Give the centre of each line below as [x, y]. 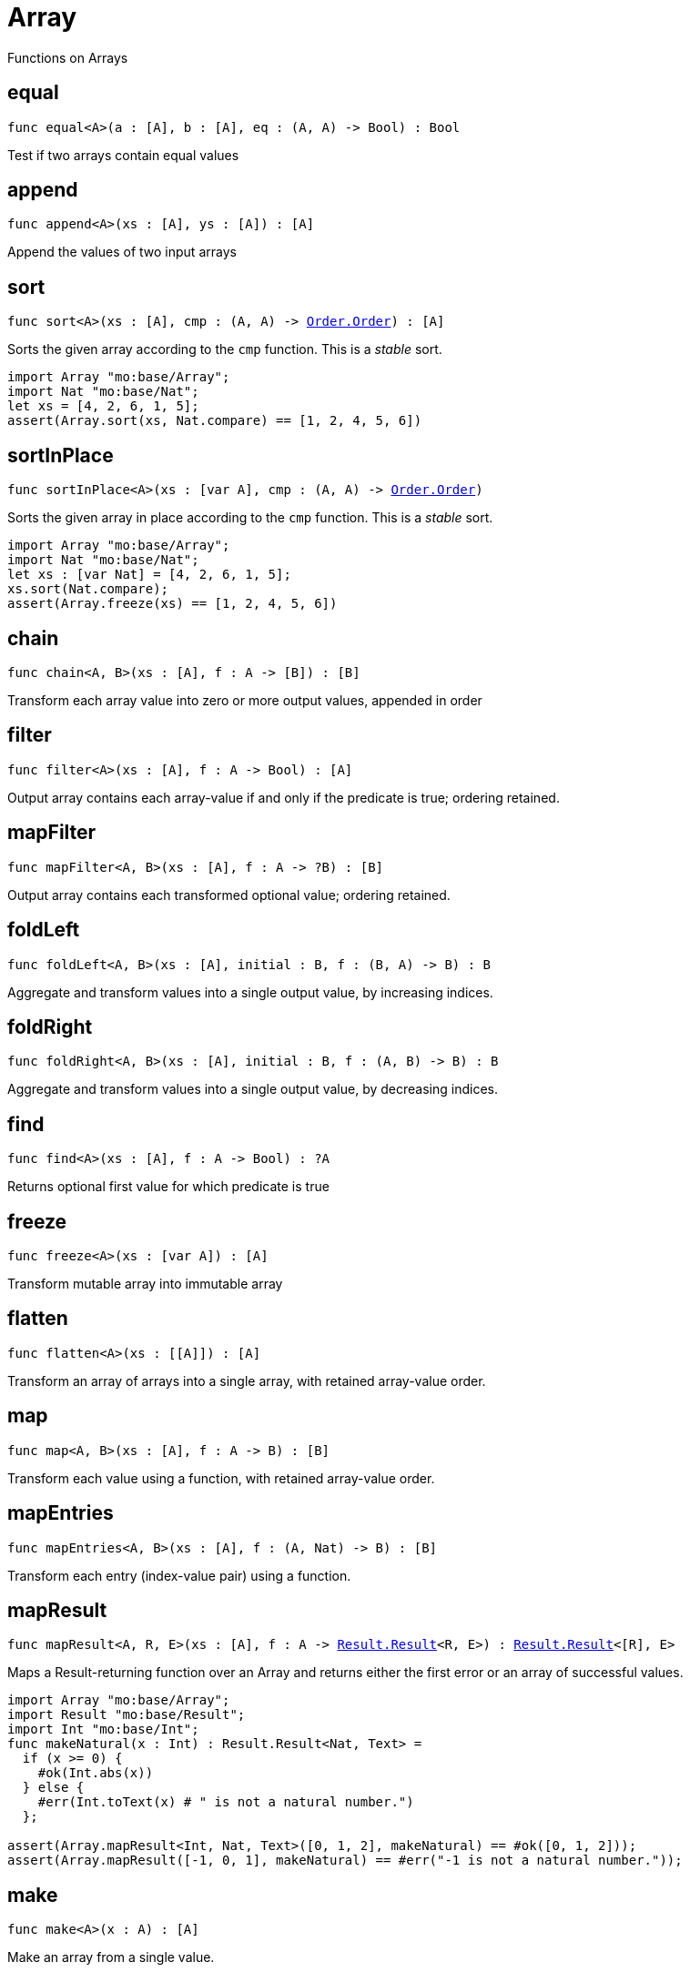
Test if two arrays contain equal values [123, 155]
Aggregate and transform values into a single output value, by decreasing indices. [253, 1089]
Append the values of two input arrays [122, 252]
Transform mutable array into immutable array [145, 1284]
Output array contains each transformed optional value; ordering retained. [229, 895]
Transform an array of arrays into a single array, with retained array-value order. [247, 1380]
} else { [53, 1788]
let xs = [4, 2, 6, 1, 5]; [103, 406]
